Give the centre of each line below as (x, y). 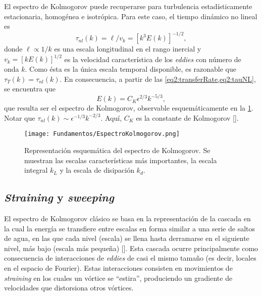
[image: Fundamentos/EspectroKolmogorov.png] (102, 134)
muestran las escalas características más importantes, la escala (121, 160)
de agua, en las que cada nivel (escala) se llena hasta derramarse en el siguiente (127, 238)
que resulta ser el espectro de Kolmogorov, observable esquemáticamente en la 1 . (129, 108)
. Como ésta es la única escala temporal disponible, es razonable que (131, 68)
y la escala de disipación (97, 170)
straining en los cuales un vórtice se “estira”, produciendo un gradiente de (118, 278)
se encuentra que (30, 89)
